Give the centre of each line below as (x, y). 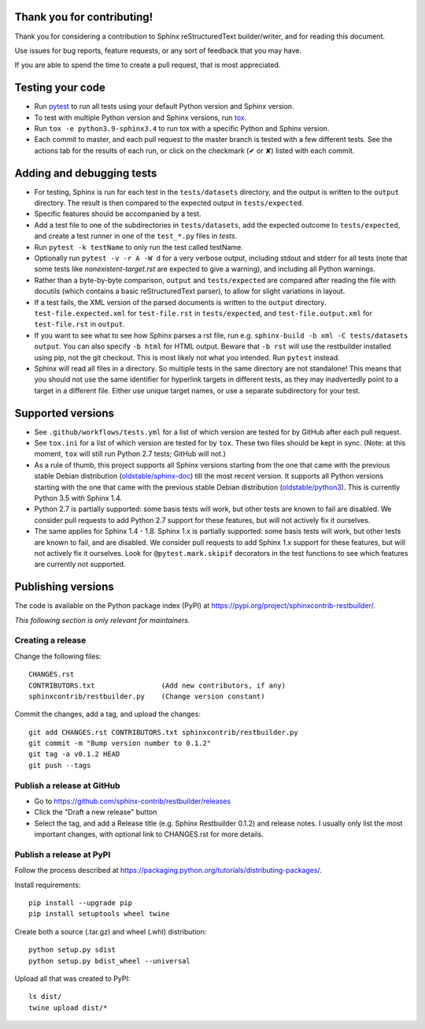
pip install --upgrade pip (81, 903)
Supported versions (64, 413)
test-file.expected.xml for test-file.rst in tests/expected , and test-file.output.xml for (203, 313)
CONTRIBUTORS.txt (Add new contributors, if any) (157, 685)
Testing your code (60, 88)
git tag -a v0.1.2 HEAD (74, 754)
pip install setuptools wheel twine (99, 914)
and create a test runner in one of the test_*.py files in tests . (136, 236)
